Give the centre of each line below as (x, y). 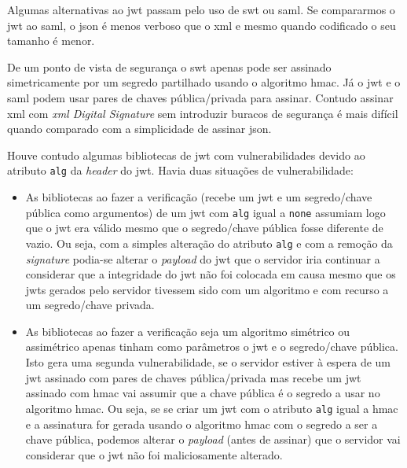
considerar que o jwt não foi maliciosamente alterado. (154, 454)
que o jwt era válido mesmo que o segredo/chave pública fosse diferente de (204, 228)
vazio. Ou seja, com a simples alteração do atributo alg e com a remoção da (209, 243)
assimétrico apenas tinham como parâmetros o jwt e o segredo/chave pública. (212, 346)
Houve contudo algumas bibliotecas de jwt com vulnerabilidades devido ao (186, 155)
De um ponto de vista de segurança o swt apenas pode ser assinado (169, 66)
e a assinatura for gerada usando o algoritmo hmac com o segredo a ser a (202, 424)
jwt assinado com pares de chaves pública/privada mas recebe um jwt (193, 377)
